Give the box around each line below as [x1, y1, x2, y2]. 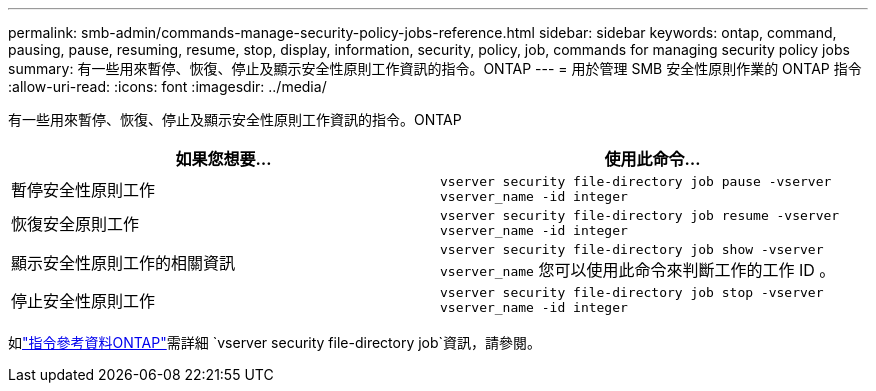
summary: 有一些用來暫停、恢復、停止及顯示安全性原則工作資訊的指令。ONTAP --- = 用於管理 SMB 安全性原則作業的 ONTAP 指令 [8, 60, 862, 77]
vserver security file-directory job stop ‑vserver [440, 285, 824, 300]
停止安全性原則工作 [11, 291, 156, 311]
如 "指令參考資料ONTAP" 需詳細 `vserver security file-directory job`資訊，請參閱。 [8, 334, 542, 351]
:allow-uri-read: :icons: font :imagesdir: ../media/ [8, 78, 327, 95]
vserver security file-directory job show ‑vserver [440, 242, 824, 257]
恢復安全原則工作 [11, 214, 140, 234]
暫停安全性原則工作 [11, 180, 156, 200]
